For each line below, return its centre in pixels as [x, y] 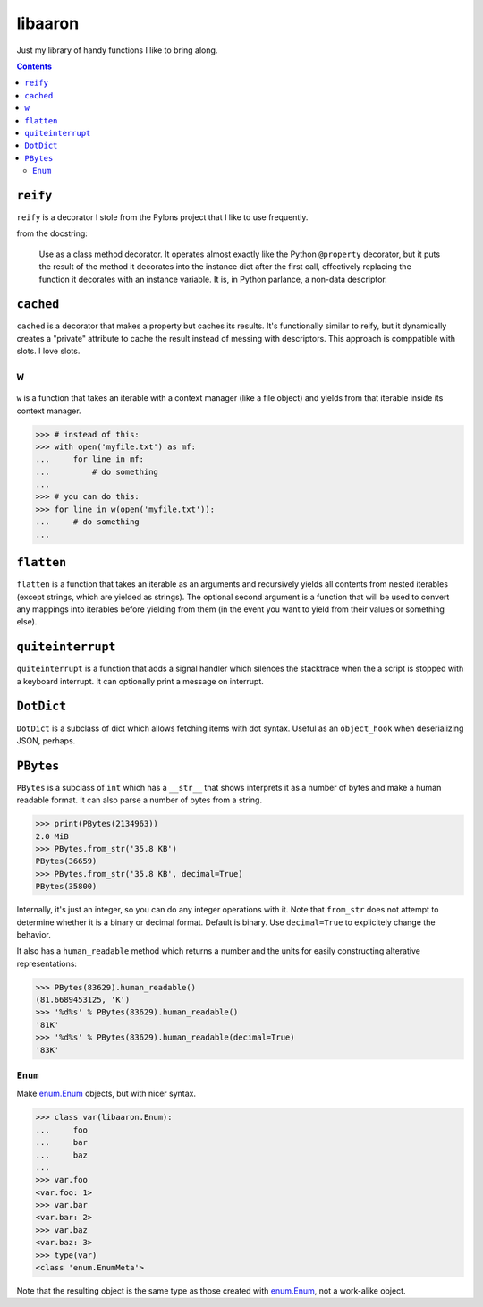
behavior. [34, 934]
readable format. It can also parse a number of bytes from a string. [140, 800]
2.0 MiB [52, 836]
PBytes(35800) [66, 887]
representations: [47, 963]
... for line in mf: [90, 459]
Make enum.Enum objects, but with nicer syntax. [106, 1094]
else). [27, 622]
